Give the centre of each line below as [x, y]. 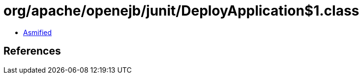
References [32, 51]
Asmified [38, 32]
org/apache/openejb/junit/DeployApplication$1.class [181, 11]
